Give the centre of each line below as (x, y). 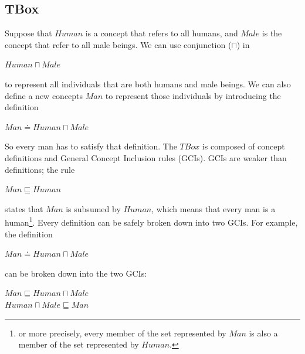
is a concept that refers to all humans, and (162, 33)
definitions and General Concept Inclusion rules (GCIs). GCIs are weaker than (146, 157)
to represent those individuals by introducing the (193, 95)
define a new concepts (44, 95)
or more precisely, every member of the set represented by (122, 333)
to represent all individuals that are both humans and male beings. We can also (148, 84)
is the (272, 33)
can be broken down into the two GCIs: (76, 273)
